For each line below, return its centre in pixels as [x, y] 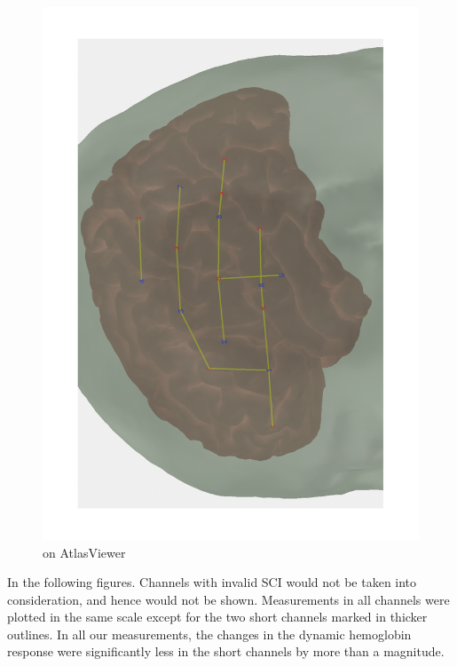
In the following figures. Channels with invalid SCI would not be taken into [212, 582]
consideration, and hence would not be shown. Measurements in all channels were [228, 599]
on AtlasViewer [84, 552]
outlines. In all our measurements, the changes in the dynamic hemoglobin [209, 634]
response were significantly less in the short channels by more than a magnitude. [226, 651]
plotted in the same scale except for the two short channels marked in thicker [217, 617]
